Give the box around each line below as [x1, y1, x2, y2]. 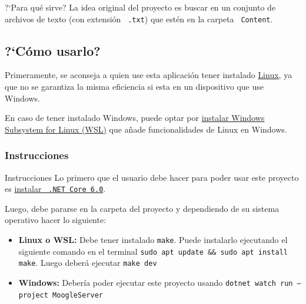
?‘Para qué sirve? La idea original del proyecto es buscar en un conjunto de [5, 1, 276, 13]
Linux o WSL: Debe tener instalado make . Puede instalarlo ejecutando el [18, 234, 288, 246]
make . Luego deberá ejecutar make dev [18, 256, 157, 269]
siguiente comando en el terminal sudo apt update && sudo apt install [18, 245, 288, 257]
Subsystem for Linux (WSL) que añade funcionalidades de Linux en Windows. [5, 123, 287, 135]
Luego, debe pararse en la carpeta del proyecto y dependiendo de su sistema [5, 202, 280, 214]
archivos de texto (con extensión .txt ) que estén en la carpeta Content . [5, 12, 273, 25]
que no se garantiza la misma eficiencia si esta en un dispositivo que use [5, 80, 264, 93]
